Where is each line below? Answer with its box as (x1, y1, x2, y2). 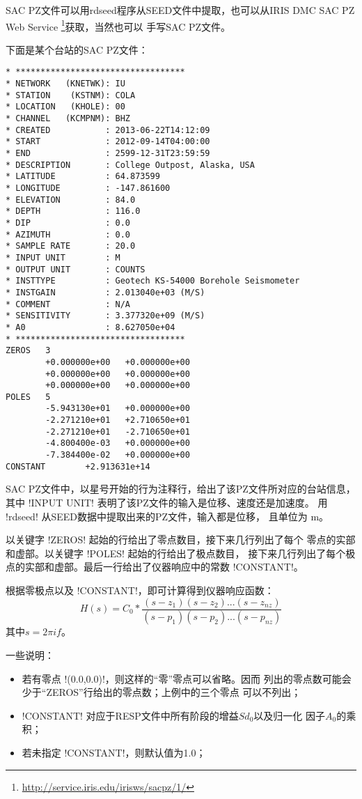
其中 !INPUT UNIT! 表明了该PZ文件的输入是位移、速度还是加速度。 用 (6, 495, 328, 509)
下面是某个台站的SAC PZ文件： (6, 42, 148, 56)
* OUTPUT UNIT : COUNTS (6, 264, 145, 274)
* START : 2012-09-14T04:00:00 (6, 137, 210, 147)
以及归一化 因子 (253, 708, 325, 722)
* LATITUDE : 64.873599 (6, 171, 160, 182)
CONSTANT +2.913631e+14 (6, 461, 150, 472)
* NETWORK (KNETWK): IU (6, 79, 125, 89)
